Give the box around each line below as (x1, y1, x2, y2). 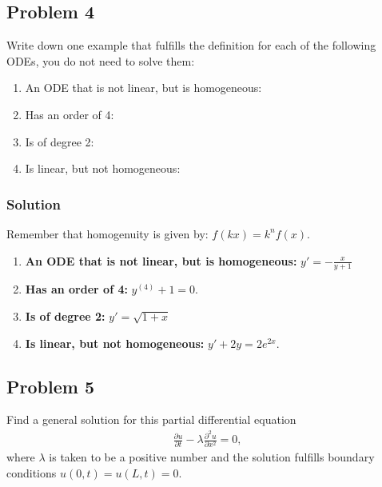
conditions (6, 465, 57, 481)
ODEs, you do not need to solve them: (6, 52, 195, 69)
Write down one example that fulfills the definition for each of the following (6, 37, 376, 54)
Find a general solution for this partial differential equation (6, 411, 296, 428)
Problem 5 (6, 373, 94, 398)
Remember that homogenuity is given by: (6, 225, 209, 242)
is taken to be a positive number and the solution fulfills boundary (49, 449, 375, 465)
